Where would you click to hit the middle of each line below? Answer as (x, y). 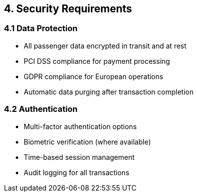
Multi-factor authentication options (80, 126)
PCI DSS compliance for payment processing (97, 61)
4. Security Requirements (68, 9)
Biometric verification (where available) (87, 142)
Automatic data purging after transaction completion (109, 92)
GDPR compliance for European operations (94, 76)
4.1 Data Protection (41, 28)
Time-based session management (79, 157)
